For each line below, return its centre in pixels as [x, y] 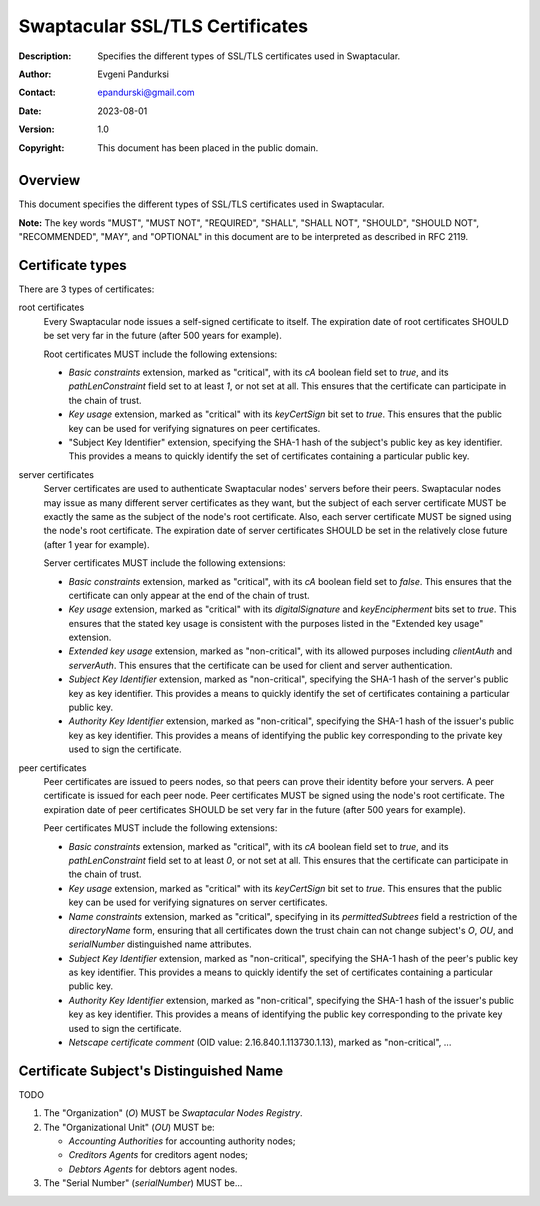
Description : [45, 56]
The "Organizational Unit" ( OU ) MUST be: [129, 1127]
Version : [36, 129]
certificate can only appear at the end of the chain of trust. [189, 595]
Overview [49, 180]
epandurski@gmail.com [146, 92]
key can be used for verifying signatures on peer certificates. [194, 428]
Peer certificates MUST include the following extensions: [160, 828]
